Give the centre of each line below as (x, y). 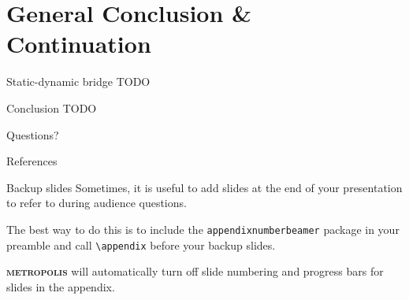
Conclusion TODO (52, 107)
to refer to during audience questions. (97, 203)
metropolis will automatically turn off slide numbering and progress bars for (195, 271)
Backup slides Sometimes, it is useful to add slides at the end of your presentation (204, 187)
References (32, 161)
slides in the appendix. (61, 286)
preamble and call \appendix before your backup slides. (141, 244)
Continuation (79, 44)
